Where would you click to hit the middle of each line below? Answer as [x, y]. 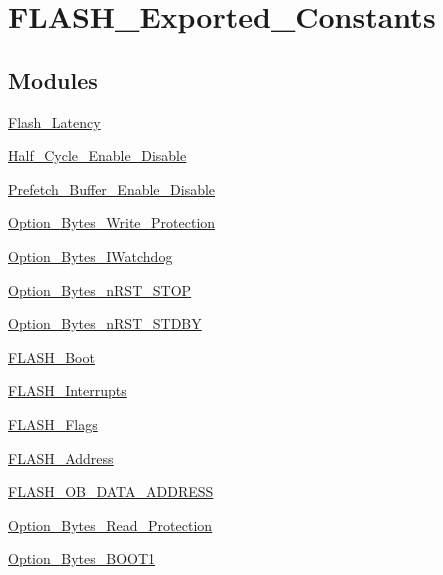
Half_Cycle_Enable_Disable [97, 155]
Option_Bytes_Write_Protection [112, 222]
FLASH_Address [61, 457]
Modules [53, 79]
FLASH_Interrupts [67, 390]
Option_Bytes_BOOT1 [82, 558]
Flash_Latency [54, 121]
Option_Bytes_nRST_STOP [100, 289]
